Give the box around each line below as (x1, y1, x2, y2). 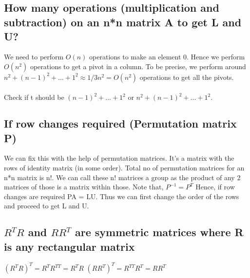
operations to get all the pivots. (139, 72, 234, 82)
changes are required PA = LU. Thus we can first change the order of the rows (4, 191, 239, 201)
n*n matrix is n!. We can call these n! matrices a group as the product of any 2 (4, 172, 241, 182)
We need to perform (4, 51, 64, 61)
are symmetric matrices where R (75, 224, 244, 240)
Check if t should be (4, 92, 64, 102)
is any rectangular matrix (4, 239, 135, 254)
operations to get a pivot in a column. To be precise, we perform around (30, 61, 246, 71)
